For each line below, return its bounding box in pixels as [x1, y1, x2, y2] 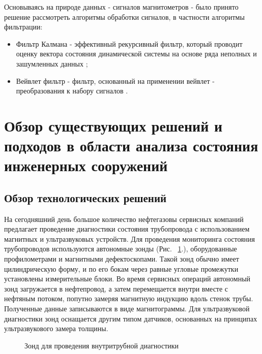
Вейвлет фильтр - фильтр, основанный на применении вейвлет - [16, 75, 215, 86]
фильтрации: [4, 21, 43, 32]
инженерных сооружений [4, 155, 168, 176]
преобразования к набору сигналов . [16, 85, 128, 96]
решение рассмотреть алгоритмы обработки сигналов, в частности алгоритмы [4, 11, 245, 22]
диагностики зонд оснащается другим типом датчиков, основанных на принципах [4, 313, 257, 324]
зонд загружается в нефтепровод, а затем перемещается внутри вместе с [4, 283, 228, 294]
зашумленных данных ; [16, 58, 88, 69]
